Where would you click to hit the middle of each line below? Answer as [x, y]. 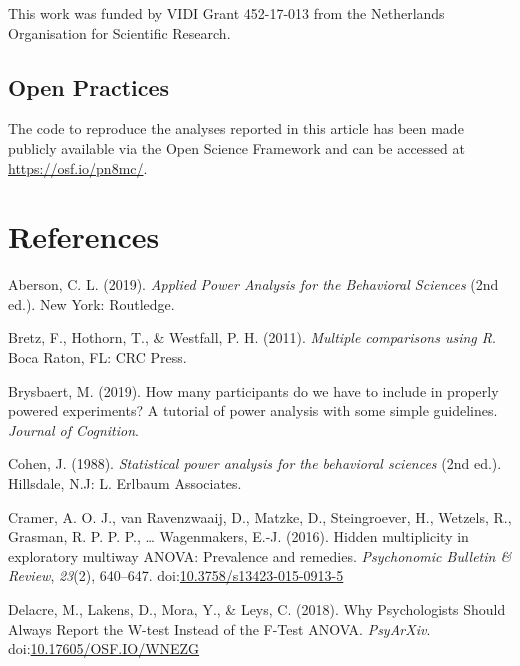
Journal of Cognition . [73, 429]
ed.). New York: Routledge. [91, 303]
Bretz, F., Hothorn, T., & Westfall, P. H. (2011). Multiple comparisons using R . [252, 337]
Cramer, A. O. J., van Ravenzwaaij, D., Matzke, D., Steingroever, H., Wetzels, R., [260, 516]
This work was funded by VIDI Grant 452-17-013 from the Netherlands [226, 13]
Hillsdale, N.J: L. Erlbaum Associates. [125, 483]
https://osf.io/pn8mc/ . [78, 167]
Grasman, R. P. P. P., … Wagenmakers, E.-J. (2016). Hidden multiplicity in [238, 536]
